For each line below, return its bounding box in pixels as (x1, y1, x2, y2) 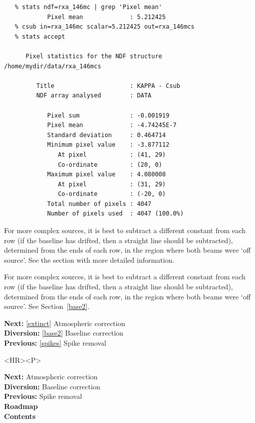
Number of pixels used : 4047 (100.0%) (47, 210, 184, 218)
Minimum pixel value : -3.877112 (47, 141, 170, 149)
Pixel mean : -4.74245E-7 (47, 122, 177, 129)
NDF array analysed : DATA (36, 92, 152, 99)
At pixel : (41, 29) (58, 151, 166, 158)
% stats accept (15, 33, 65, 40)
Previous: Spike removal (4, 391, 82, 401)
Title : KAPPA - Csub (36, 82, 180, 89)
